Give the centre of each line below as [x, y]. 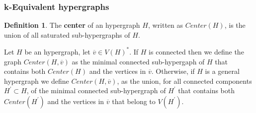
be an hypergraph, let [57, 51]
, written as [166, 25]
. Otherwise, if [173, 71]
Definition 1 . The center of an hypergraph [72, 25]
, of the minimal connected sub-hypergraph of [96, 90]
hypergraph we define [37, 81]
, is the [235, 25]
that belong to [134, 101]
